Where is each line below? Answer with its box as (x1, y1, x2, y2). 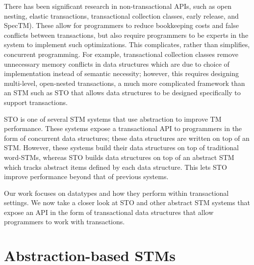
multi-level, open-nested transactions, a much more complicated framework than (4, 78, 245, 88)
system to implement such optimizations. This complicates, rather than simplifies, (4, 39, 250, 50)
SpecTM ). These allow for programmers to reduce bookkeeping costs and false (4, 20, 239, 30)
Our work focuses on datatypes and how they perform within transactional (4, 187, 229, 198)
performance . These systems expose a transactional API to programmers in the (4, 123, 242, 133)
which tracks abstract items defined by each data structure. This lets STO (4, 161, 227, 172)
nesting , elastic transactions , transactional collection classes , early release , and (4, 10, 239, 21)
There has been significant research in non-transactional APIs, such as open (4, 1, 232, 11)
